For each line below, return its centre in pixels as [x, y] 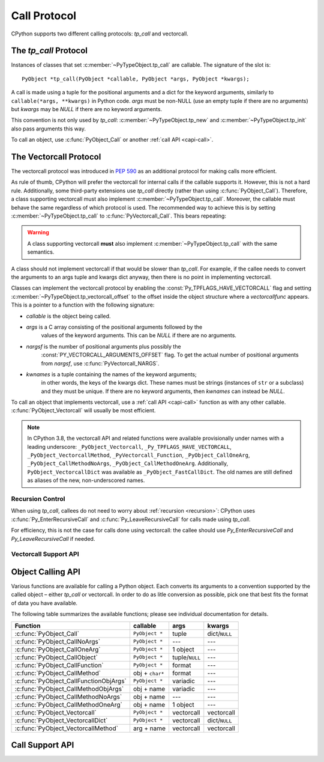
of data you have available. [44, 603]
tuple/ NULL [186, 657]
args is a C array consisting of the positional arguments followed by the [114, 327]
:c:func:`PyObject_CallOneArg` [58, 649]
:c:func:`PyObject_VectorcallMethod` [66, 728]
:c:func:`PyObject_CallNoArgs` [58, 641]
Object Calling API [46, 572]
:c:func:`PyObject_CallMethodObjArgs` [69, 689]
